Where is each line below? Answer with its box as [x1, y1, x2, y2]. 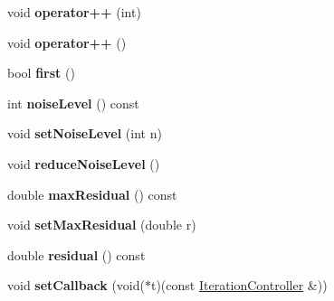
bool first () [7, 63, 75, 82]
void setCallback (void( [7, 276, 145, 295]
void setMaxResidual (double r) [7, 215, 196, 234]
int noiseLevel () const [7, 93, 139, 112]
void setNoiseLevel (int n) [7, 124, 162, 143]
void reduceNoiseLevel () [7, 154, 160, 173]
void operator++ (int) [7, 3, 141, 21]
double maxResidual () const [7, 184, 177, 203]
